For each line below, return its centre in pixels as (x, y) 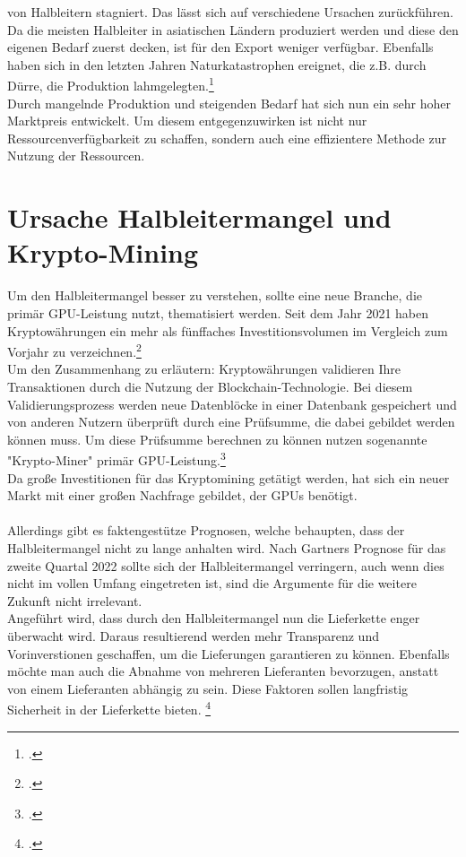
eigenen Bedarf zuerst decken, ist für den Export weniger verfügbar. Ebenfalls (220, 47)
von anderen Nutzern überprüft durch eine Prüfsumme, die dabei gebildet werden (231, 422)
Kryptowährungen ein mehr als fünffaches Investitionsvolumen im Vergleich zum (228, 330)
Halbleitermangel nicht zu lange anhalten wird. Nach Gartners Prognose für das (227, 547)
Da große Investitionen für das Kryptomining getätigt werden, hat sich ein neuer (229, 477)
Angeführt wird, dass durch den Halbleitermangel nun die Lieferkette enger (214, 618)
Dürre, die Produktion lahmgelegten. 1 (111, 84)
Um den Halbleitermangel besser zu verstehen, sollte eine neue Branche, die (215, 295)
